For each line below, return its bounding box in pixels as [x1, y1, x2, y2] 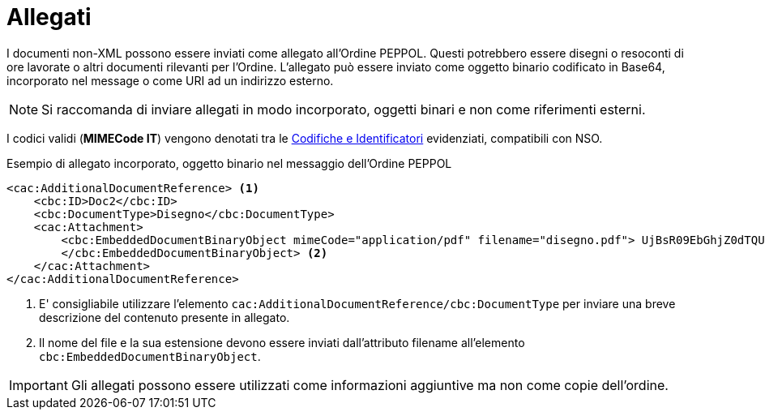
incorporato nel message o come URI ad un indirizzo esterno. [6, 73, 334, 88]
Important [9, 376, 68, 393]
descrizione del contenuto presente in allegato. [39, 310, 290, 324]
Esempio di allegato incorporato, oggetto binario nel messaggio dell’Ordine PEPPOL [6, 156, 452, 170]
